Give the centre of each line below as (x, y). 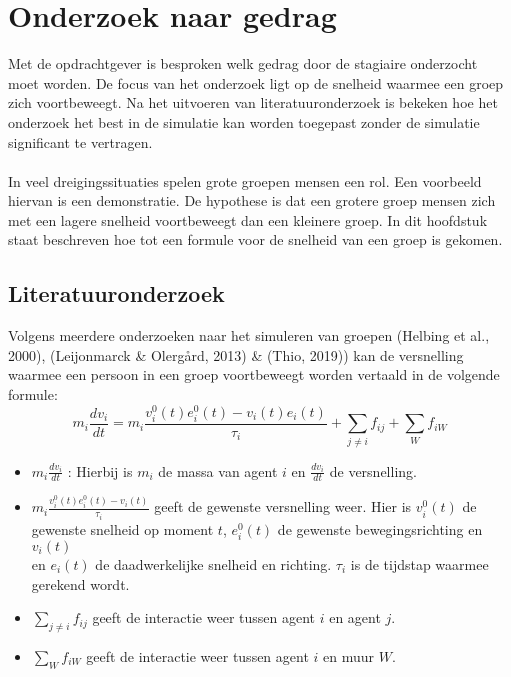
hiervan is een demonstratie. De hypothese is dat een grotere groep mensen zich (252, 200)
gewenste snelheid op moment (122, 528)
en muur (349, 655)
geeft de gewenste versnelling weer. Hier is (283, 506)
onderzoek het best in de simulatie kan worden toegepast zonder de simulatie (244, 121)
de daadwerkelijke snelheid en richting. (213, 563)
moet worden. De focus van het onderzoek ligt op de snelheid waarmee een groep (256, 82)
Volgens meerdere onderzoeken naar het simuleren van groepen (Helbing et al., (249, 335)
